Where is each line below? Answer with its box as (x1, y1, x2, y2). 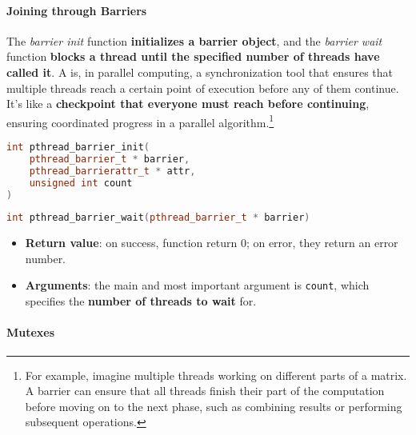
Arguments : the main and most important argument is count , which (25, 277, 370, 293)
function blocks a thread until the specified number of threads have (6, 48, 380, 65)
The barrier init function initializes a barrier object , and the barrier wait (6, 32, 382, 49)
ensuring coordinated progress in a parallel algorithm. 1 (6, 111, 274, 130)
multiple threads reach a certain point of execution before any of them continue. (6, 79, 399, 96)
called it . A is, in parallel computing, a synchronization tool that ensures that (6, 63, 394, 80)
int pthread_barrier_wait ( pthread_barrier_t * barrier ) (6, 212, 310, 224)
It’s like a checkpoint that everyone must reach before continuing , (6, 95, 370, 112)
